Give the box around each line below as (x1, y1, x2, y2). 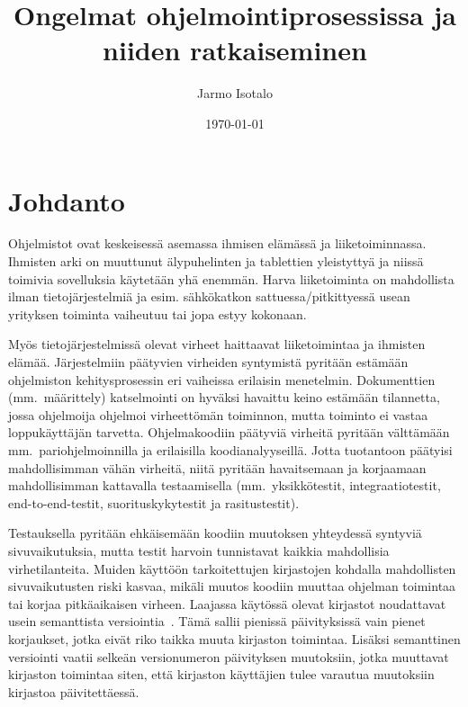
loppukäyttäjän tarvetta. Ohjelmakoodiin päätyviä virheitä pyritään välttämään (8, 423, 450, 442)
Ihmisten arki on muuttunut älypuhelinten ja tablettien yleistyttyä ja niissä (8, 252, 424, 271)
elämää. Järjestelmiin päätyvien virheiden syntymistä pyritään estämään (8, 353, 409, 371)
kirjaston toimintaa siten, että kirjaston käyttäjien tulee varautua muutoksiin (8, 665, 435, 684)
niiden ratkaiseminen (103, 31, 367, 68)
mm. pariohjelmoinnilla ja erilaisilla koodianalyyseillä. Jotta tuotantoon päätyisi (8, 440, 453, 459)
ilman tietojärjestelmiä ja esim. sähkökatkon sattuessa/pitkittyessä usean (8, 287, 410, 306)
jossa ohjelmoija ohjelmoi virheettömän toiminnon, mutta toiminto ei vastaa (8, 405, 428, 424)
